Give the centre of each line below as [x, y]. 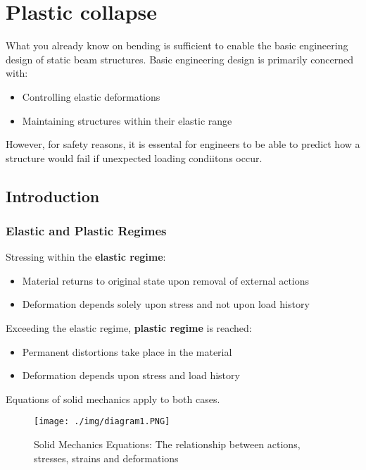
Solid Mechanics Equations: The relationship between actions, [167, 444]
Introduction [53, 196]
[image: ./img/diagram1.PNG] [102, 422]
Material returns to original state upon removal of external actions [166, 280]
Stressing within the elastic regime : [86, 257]
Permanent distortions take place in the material [127, 351]
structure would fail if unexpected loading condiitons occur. [134, 157]
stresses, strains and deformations [106, 458]
